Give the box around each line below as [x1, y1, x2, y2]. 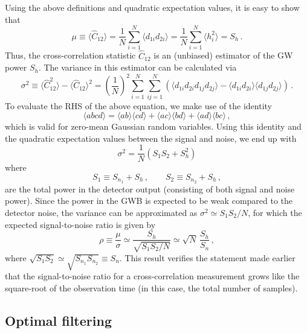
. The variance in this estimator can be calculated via [38, 61, 237, 74]
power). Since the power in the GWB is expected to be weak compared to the [5, 194, 293, 207]
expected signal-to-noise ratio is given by [5, 218, 156, 230]
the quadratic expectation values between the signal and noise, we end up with [5, 132, 297, 144]
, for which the [248, 206, 302, 219]
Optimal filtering [5, 311, 112, 330]
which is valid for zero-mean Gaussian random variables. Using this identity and [5, 120, 302, 133]
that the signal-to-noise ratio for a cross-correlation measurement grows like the [5, 270, 300, 282]
